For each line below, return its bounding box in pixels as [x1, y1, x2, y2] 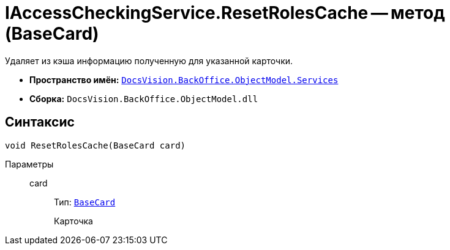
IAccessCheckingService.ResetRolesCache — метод [5, 2, 445, 23]
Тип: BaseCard [54, 196, 116, 207]
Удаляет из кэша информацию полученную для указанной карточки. [5, 55, 293, 66]
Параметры [5, 158, 54, 169]
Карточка [54, 215, 93, 226]
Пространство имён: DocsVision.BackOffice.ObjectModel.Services [29, 74, 339, 85]
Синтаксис [5, 114, 75, 130]
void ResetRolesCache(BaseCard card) [5, 140, 186, 150]
